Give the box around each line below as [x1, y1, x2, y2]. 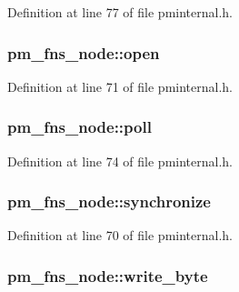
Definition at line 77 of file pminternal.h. [7, 3, 233, 21]
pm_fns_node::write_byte [7, 264, 208, 287]
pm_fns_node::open [7, 41, 160, 64]
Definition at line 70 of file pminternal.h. [7, 226, 233, 245]
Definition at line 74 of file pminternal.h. [7, 151, 233, 170]
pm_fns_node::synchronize [7, 190, 211, 213]
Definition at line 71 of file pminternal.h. [7, 76, 233, 96]
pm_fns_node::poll [7, 116, 152, 138]
